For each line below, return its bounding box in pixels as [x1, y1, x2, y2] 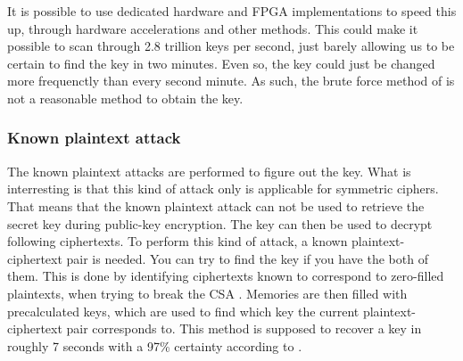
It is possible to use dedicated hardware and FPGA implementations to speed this [7, 2, 457, 20]
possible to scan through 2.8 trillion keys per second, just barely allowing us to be [7, 37, 455, 55]
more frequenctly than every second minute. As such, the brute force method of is [7, 71, 455, 90]
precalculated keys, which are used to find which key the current [7, 301, 360, 320]
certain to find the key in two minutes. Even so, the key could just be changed [7, 53, 435, 72]
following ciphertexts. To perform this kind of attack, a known [7, 232, 348, 250]
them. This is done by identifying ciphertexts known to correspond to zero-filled [7, 267, 444, 285]
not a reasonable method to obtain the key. [7, 88, 244, 107]
